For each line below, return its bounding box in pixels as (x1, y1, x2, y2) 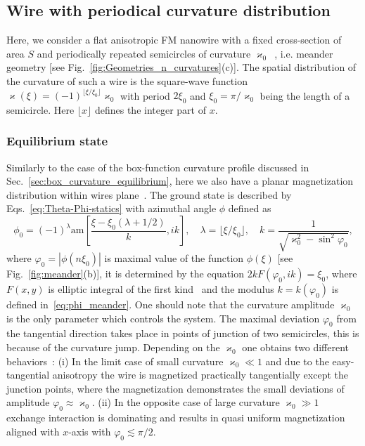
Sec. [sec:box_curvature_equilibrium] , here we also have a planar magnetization (6, 173, 354, 188)
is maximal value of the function (104, 251, 244, 265)
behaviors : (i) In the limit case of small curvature (6, 353, 224, 368)
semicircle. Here (6, 102, 75, 117)
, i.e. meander (274, 46, 333, 60)
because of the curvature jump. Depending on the (6, 340, 220, 355)
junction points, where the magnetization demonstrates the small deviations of (6, 381, 345, 395)
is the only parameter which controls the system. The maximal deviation (6, 310, 320, 325)
